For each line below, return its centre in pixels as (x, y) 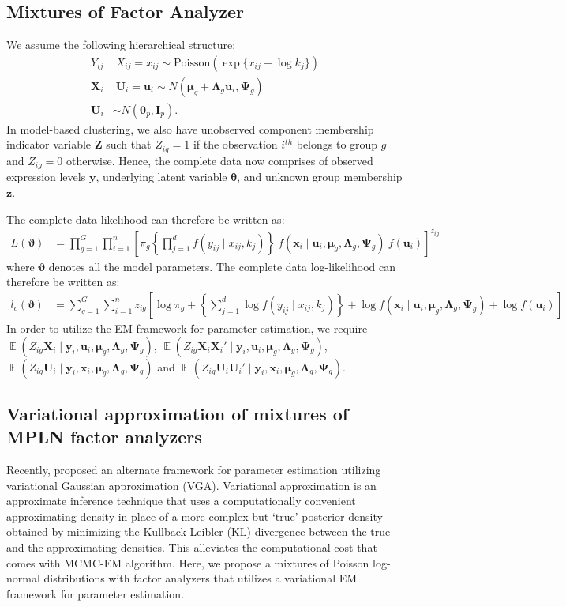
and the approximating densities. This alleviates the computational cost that (192, 547)
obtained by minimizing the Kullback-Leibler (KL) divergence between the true (199, 532)
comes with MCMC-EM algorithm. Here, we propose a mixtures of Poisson (188, 562)
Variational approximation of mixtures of (178, 413)
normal (23, 578)
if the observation (235, 144)
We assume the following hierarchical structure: (121, 45)
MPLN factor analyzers (104, 437)
